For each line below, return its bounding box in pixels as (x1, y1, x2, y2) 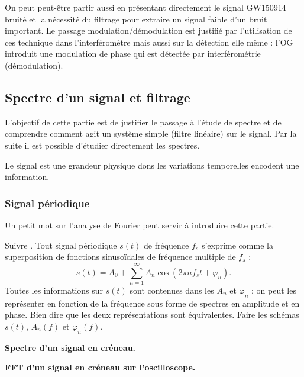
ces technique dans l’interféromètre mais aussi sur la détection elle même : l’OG (5, 36, 293, 48)
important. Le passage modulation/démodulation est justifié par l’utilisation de (5, 24, 292, 37)
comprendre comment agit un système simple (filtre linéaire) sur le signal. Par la (5, 127, 297, 140)
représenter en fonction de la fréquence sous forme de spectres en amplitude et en (5, 297, 300, 309)
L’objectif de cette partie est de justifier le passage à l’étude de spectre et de (5, 115, 282, 128)
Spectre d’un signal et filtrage (5, 88, 190, 106)
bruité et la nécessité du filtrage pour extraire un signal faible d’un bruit (5, 12, 267, 25)
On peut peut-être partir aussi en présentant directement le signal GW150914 (5, 1, 286, 13)
